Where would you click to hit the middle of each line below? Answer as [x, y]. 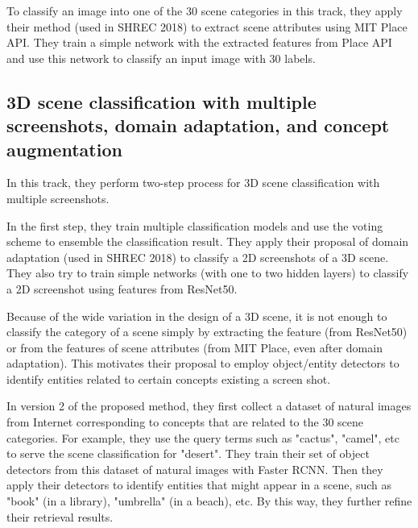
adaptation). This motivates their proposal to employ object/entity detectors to [203, 363]
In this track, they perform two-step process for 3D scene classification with [193, 183]
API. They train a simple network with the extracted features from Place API [199, 42]
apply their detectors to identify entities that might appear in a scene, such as [199, 485]
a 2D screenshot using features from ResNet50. [122, 288]
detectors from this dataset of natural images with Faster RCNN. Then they [195, 469]
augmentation [64, 149]
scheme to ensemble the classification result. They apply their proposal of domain [208, 241]
